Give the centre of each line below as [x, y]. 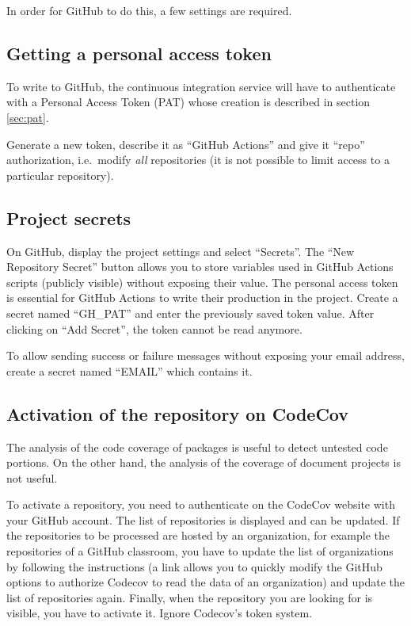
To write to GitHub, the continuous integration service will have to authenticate [201, 86]
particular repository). [60, 175]
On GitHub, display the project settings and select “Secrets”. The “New [181, 251]
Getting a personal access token [139, 53]
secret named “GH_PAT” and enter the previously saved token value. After [190, 313]
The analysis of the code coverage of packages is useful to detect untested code [197, 447]
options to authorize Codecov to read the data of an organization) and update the [206, 582]
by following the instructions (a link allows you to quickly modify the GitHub [194, 566]
